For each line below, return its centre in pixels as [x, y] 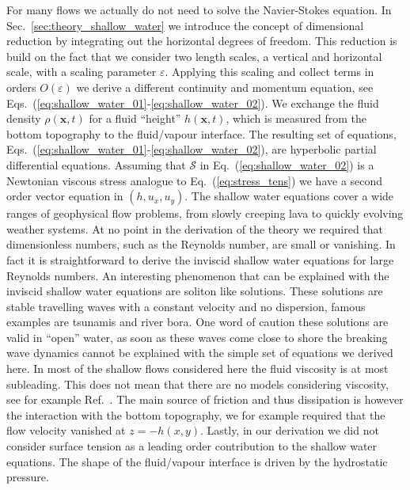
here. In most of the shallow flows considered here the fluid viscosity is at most [197, 368]
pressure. [28, 477]
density [24, 118]
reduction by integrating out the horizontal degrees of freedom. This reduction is [202, 41]
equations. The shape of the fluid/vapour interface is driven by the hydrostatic [197, 461]
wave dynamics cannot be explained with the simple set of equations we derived [200, 353]
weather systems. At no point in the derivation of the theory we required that [195, 228]
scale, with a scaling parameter [82, 72]
